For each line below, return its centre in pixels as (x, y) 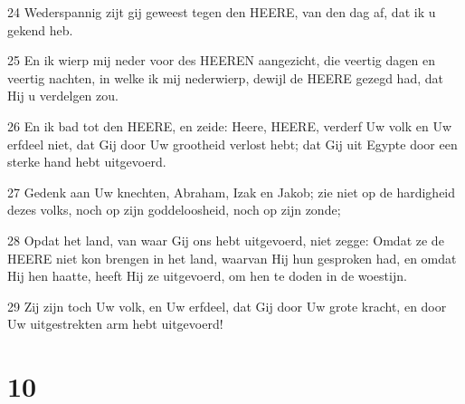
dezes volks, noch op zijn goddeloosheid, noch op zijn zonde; (174, 210)
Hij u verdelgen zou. (63, 96)
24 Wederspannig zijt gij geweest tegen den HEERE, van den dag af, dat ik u (222, 12)
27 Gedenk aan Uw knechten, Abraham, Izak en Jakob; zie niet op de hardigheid (232, 192)
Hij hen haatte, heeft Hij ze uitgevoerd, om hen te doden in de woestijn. (207, 276)
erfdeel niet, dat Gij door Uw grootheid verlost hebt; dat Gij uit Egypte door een (232, 144)
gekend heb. (40, 29)
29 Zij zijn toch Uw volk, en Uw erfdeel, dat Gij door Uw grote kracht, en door (227, 306)
